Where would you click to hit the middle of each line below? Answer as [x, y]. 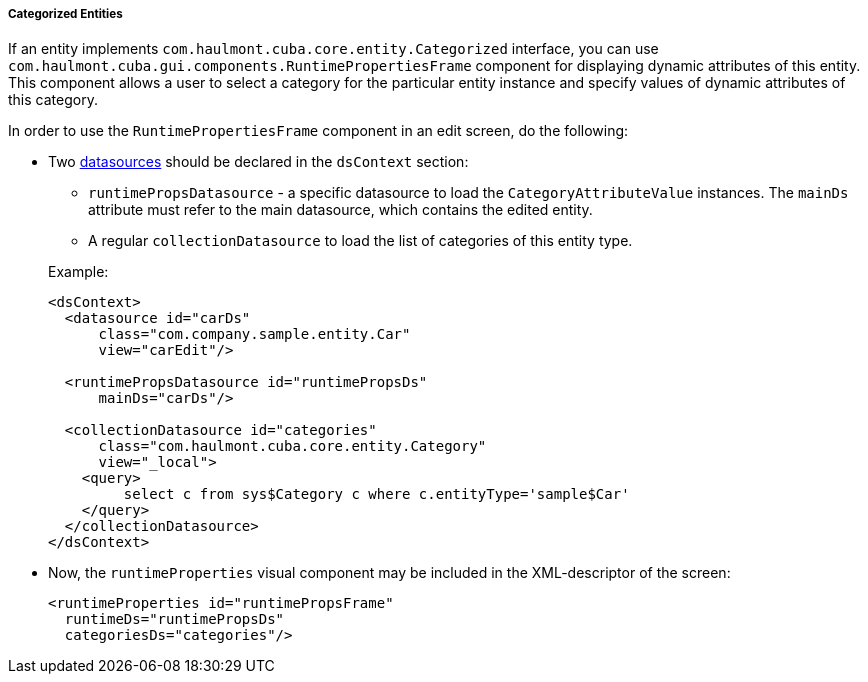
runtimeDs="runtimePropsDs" [174, 619]
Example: [78, 272]
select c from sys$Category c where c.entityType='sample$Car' [376, 494]
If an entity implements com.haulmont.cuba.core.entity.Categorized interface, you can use [333, 49]
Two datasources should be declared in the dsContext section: [258, 162]
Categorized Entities [65, 14]
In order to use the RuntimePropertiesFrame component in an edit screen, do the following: [318, 131]
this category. [53, 100]
